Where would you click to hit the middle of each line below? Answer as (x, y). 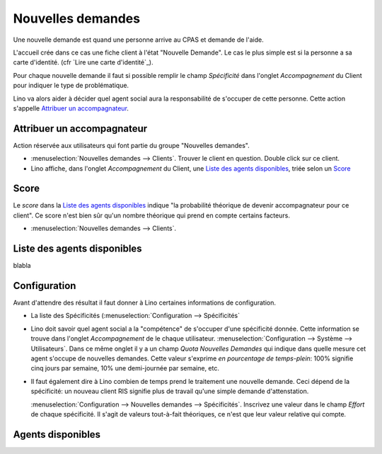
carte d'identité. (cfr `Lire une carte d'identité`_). (83, 62)
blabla (22, 266)
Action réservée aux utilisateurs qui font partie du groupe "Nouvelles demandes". (132, 145)
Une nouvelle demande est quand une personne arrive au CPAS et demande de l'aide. (139, 40)
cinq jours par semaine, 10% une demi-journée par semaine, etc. (125, 368)
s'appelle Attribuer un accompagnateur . (71, 108)
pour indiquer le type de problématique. (71, 86)
